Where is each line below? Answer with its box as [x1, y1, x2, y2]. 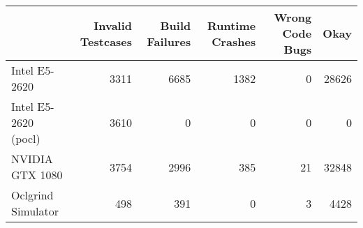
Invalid [94, 17, 133, 33]
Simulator [11, 203, 59, 219]
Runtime [207, 17, 256, 33]
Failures [147, 33, 191, 50]
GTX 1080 [11, 167, 63, 183]
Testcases [80, 33, 133, 50]
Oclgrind [11, 187, 54, 203]
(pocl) [11, 130, 40, 146]
